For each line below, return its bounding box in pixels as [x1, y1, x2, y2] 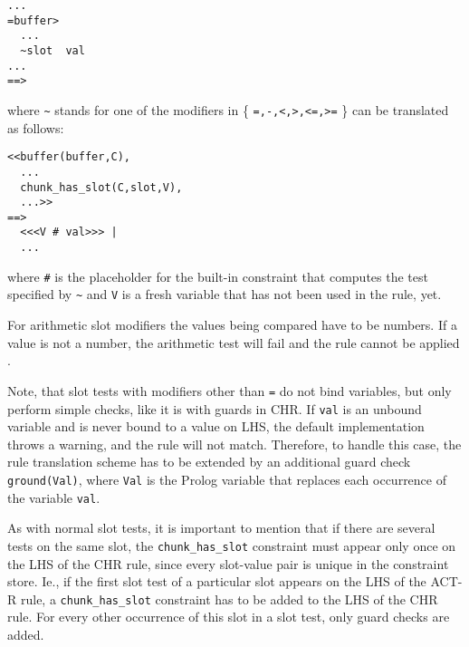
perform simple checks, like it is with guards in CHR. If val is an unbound [7, 399, 422, 418]
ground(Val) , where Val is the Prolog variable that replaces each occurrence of [7, 469, 446, 488]
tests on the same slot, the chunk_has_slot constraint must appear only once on [7, 536, 456, 555]
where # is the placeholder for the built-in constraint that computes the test [7, 266, 428, 285]
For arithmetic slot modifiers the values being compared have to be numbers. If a [7, 315, 457, 334]
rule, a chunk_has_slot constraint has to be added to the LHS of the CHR [20, 589, 438, 608]
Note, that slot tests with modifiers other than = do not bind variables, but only [7, 381, 452, 400]
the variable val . [7, 488, 100, 507]
